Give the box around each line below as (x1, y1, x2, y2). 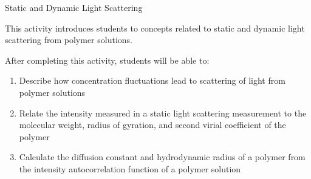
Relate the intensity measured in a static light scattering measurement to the (19, 106, 307, 119)
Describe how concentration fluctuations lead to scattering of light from (19, 74, 285, 87)
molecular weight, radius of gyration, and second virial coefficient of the (19, 118, 286, 131)
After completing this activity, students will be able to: (5, 53, 210, 66)
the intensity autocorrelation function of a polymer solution (19, 162, 241, 175)
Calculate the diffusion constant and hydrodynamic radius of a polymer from (19, 150, 306, 163)
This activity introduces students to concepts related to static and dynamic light (5, 21, 305, 34)
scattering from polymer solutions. (5, 33, 132, 46)
